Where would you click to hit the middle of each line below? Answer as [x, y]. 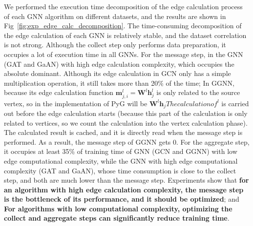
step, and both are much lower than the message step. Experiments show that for [126, 180]
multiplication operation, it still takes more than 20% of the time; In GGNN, [119, 83]
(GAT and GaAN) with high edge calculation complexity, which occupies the [119, 64]
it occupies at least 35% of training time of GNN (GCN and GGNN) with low [121, 151]
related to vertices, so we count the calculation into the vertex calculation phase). [126, 122]
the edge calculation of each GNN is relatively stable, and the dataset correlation [125, 35]
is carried [235, 103]
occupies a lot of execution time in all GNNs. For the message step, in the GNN [124, 54]
